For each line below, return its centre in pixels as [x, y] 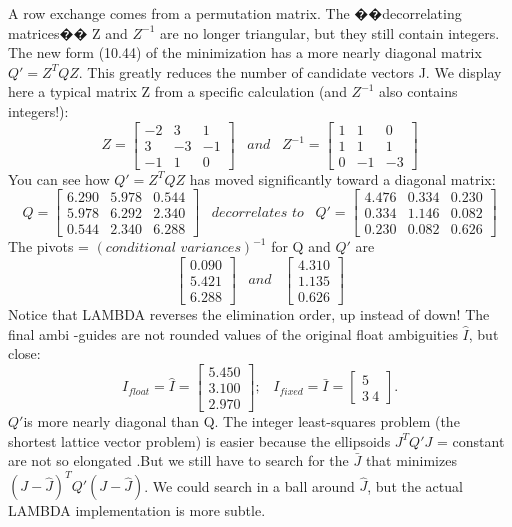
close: [24, 353]
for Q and [301, 246]
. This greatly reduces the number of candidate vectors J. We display [290, 71]
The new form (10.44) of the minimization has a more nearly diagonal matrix [245, 52]
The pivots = [48, 246]
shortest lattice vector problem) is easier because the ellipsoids [199, 440]
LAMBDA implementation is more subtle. [137, 510]
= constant [470, 440]
